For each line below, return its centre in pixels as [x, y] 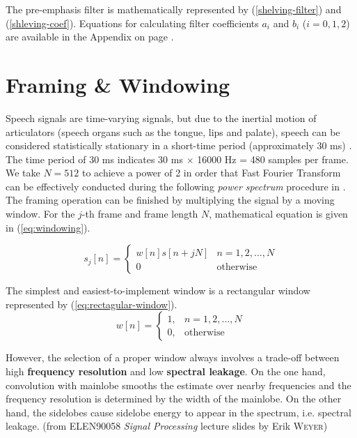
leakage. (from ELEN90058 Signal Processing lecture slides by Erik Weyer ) [167, 426]
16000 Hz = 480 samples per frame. [273, 159]
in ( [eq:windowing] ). [48, 227]
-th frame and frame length [140, 214]
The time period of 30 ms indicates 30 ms [94, 159]
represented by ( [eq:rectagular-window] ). [92, 304]
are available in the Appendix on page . [90, 37]
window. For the [40, 214]
